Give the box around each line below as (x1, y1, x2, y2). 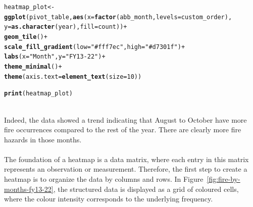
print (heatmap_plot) (4, 90, 73, 97)
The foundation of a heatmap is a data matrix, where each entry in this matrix (4, 153, 249, 164)
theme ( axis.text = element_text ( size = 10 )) (4, 73, 142, 80)
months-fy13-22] (4, 183, 54, 194)
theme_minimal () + (4, 63, 62, 70)
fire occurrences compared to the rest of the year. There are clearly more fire (4, 124, 241, 135)
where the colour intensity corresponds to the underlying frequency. (4, 193, 213, 204)
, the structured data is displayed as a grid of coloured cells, (53, 183, 239, 194)
